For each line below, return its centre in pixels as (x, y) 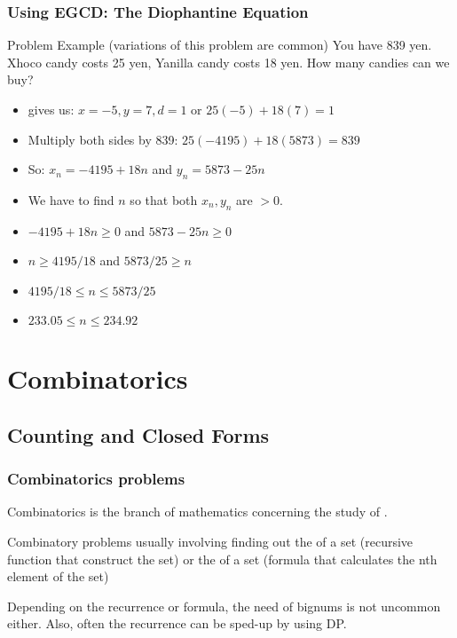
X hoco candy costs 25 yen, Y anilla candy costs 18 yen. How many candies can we (228, 62)
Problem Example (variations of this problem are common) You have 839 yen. (220, 45)
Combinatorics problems (96, 479)
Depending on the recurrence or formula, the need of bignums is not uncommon (224, 606)
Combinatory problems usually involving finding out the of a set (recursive (210, 541)
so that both (164, 199)
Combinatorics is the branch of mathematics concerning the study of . (197, 512)
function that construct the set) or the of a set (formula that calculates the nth (222, 559)
